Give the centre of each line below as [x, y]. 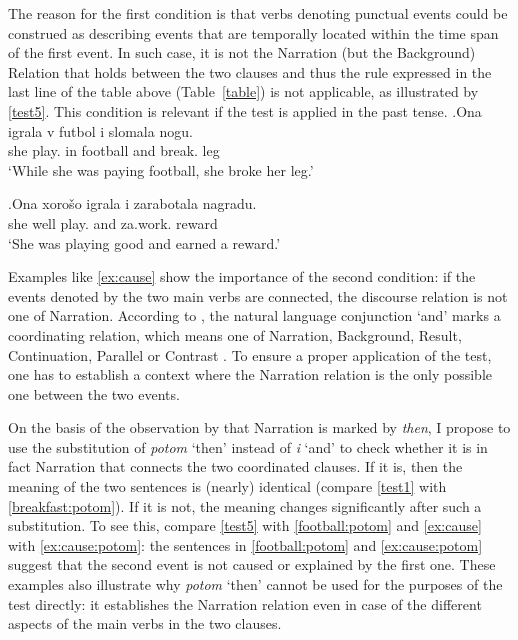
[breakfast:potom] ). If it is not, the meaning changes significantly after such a [245, 505]
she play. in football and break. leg [114, 150]
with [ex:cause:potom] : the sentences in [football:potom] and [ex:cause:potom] [245, 544]
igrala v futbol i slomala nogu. [100, 130]
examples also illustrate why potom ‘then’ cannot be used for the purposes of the [255, 584]
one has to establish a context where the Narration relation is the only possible [250, 374]
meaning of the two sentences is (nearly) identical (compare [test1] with [227, 486]
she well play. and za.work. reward [113, 222]
